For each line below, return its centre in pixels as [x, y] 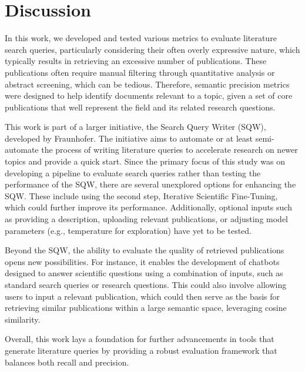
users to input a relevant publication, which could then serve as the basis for [143, 296]
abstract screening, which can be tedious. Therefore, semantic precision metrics [147, 84]
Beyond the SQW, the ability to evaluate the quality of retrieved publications [145, 250]
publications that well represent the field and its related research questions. [140, 107]
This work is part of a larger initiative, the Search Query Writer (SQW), [135, 127]
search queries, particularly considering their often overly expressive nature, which [152, 49]
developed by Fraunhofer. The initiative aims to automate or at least [129, 138]
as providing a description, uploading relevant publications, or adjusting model [146, 219]
